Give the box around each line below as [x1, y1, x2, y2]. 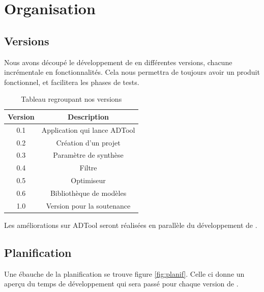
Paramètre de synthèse [53, 150, 124, 160]
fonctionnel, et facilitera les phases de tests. [4, 76, 139, 87]
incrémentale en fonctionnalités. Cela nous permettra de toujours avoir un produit [4, 67, 260, 77]
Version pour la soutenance [46, 200, 131, 211]
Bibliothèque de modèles [50, 188, 127, 198]
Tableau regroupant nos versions [21, 94, 122, 104]
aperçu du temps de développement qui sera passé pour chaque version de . [4, 278, 239, 289]
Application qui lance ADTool [41, 124, 135, 135]
